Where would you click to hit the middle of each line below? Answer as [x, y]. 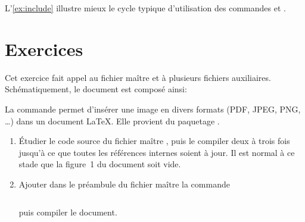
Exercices [44, 49]
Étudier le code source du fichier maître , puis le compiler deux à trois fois [154, 141]
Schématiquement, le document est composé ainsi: [96, 89]
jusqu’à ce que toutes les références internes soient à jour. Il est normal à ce [157, 152]
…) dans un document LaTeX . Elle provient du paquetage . [112, 121]
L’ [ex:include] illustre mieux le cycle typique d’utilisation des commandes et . [145, 8]
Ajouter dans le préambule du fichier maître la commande [124, 184]
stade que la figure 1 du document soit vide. [100, 164]
